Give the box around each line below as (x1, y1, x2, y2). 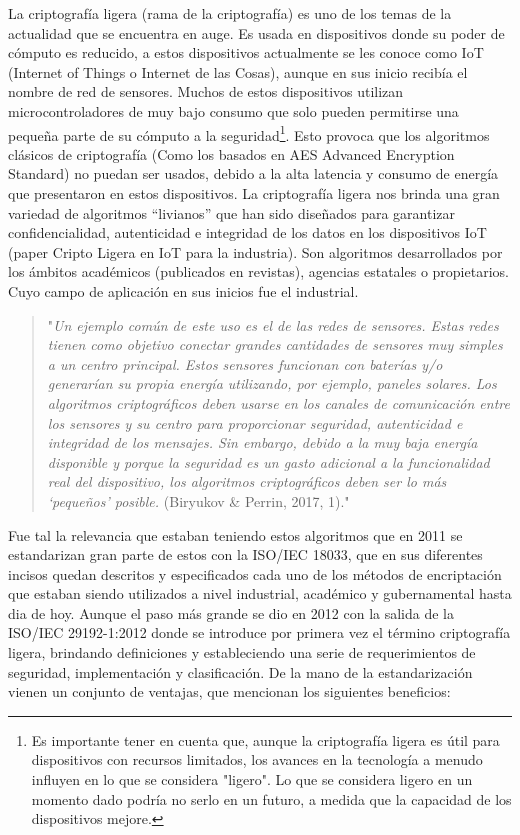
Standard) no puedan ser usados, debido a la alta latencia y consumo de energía (8, 163, 499, 184)
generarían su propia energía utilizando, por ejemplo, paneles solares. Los (47, 373, 497, 394)
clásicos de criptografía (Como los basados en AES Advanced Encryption (8, 143, 455, 164)
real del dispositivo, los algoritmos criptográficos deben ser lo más (47, 471, 447, 492)
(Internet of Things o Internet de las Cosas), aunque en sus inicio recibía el (8, 61, 468, 82)
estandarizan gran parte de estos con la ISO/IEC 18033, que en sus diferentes (8, 544, 483, 565)
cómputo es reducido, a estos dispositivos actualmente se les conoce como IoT (8, 42, 484, 63)
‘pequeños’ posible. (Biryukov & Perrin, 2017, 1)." (47, 490, 350, 511)
